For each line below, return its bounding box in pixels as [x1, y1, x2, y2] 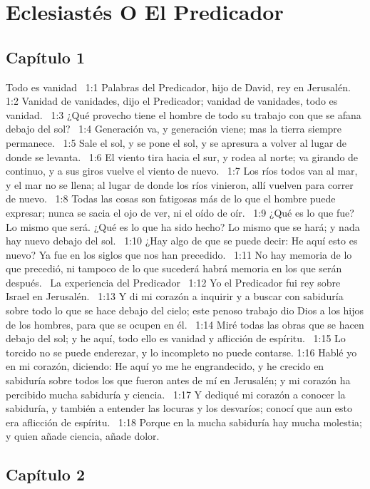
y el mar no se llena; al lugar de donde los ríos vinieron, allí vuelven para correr [6, 177, 354, 192]
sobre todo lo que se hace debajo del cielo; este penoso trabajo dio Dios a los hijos [6, 303, 364, 318]
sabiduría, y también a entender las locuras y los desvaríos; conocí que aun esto [6, 401, 353, 416]
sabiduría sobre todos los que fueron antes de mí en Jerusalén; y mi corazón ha [6, 373, 351, 388]
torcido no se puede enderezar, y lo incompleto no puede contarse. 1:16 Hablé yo [6, 344, 357, 359]
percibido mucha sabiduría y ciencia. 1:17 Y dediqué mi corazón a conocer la [6, 386, 346, 401]
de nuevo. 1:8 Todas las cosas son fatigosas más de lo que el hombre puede [6, 191, 336, 206]
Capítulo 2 [6, 463, 86, 485]
